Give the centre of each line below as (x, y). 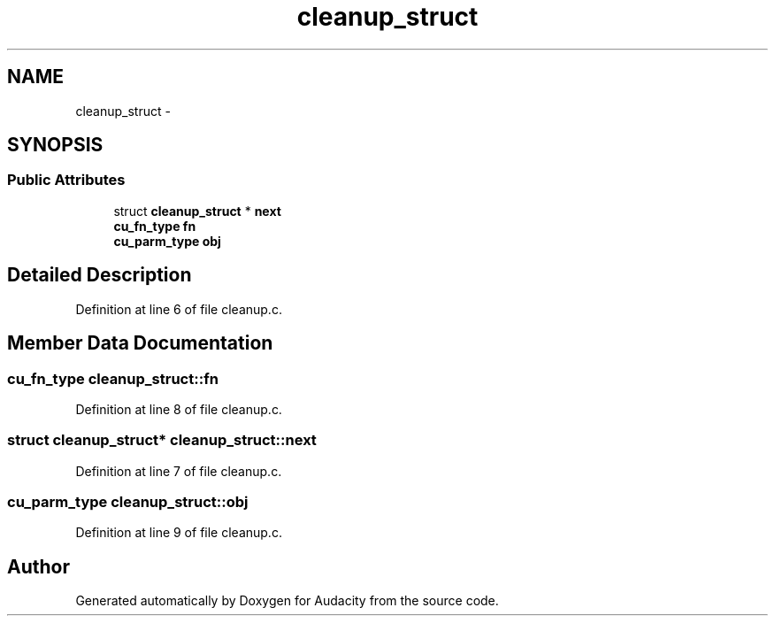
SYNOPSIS (55, 145)
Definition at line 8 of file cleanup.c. (179, 409)
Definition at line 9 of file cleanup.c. (179, 533)
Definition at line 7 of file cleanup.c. (179, 471)
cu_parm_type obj (167, 241)
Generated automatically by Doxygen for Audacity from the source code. (287, 601)
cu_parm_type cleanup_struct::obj (128, 502)
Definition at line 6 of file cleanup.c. (179, 309)
